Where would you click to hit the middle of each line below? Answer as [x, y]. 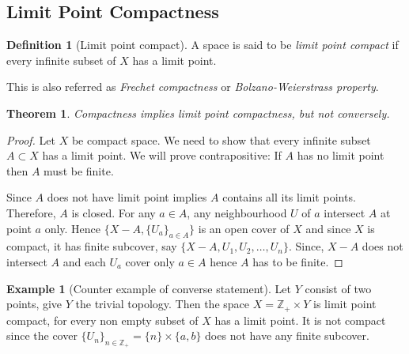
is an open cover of [244, 228]
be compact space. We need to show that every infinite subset [221, 139]
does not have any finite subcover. [287, 335]
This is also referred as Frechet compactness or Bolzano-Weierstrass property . [193, 87]
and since [328, 228]
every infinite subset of [61, 60]
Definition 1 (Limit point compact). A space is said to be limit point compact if [203, 45]
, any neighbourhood [237, 212]
